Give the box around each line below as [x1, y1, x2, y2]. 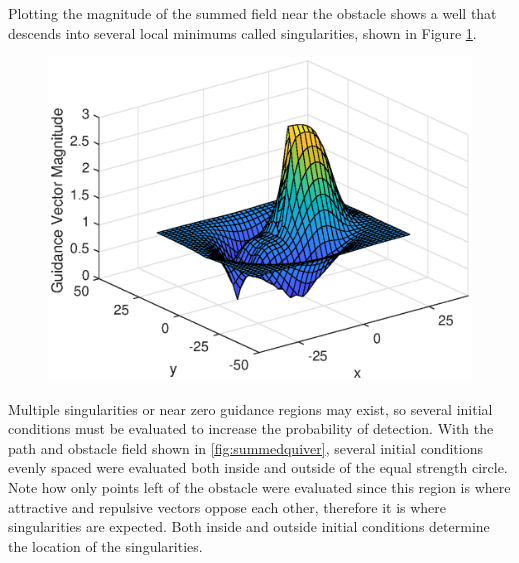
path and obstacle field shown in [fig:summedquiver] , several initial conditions [8, 437, 483, 458]
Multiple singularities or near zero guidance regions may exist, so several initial [8, 398, 493, 419]
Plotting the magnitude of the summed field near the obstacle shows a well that [8, 3, 497, 23]
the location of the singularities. [8, 535, 203, 556]
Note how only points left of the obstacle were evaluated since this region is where [8, 476, 511, 497]
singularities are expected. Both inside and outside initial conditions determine [8, 516, 490, 537]
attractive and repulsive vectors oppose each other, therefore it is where [8, 496, 447, 517]
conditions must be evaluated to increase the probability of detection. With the [8, 418, 494, 439]
